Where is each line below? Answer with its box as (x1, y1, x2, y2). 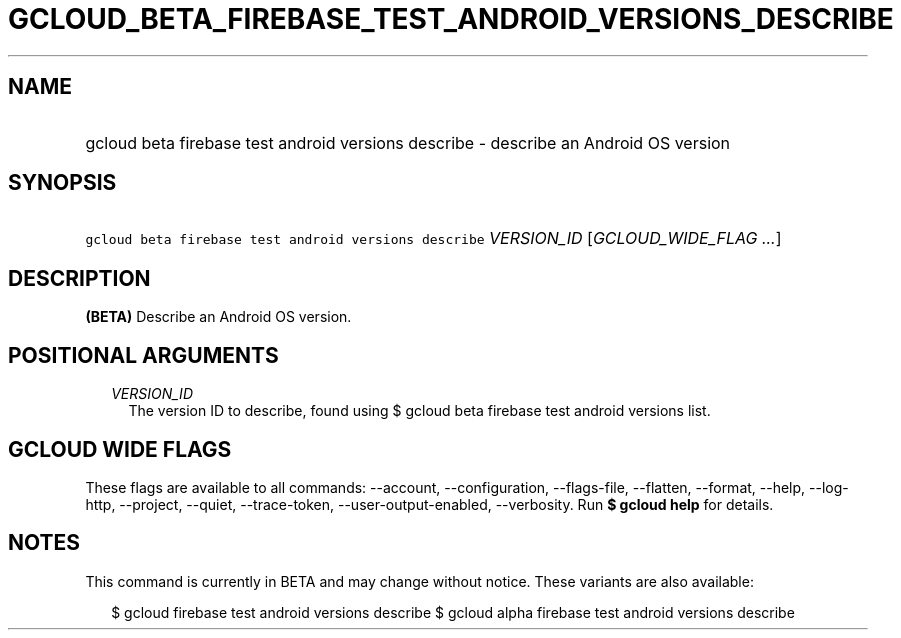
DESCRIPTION (8, 265, 151, 291)
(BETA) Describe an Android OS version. (85, 308, 352, 326)
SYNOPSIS (8, 170, 117, 196)
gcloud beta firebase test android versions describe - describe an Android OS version (85, 132, 731, 153)
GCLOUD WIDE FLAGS (8, 436, 232, 462)
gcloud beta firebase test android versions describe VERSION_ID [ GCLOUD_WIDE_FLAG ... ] (85, 228, 782, 249)
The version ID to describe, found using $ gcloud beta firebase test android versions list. (128, 402, 711, 420)
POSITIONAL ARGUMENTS (8, 342, 279, 368)
